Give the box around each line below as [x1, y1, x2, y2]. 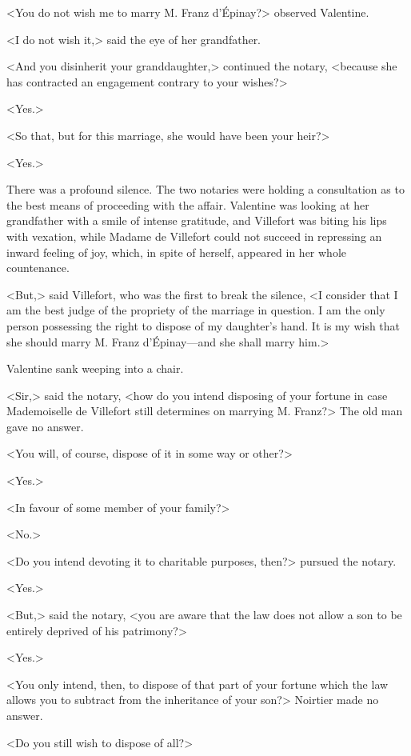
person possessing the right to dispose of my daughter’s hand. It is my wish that [6, 317, 401, 334]
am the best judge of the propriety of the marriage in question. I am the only [6, 302, 385, 318]
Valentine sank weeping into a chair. [6, 360, 184, 377]
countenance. [6, 259, 70, 276]
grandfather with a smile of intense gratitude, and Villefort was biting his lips [6, 212, 387, 229]
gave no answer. [6, 418, 84, 434]
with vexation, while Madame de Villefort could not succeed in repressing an [6, 227, 382, 244]
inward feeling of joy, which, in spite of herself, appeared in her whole [6, 243, 347, 260]
